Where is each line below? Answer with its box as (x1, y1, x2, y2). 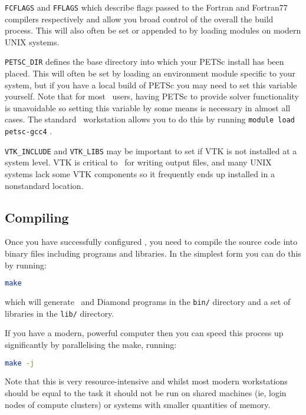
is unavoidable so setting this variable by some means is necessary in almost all (5, 101, 291, 114)
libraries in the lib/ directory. (5, 307, 114, 319)
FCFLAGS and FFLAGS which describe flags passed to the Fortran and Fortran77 (5, 1, 288, 13)
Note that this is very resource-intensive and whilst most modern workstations (5, 375, 288, 387)
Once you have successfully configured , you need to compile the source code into (5, 235, 298, 248)
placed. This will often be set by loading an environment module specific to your (5, 67, 296, 79)
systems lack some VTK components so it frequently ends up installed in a (5, 168, 275, 180)
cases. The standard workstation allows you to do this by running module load (5, 113, 295, 125)
